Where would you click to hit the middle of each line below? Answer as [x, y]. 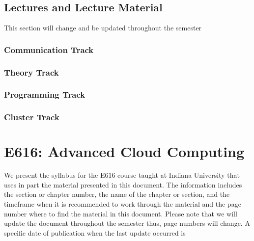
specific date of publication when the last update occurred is [95, 232]
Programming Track [45, 94]
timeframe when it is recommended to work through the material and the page [123, 204]
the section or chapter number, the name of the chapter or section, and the [117, 194]
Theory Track [31, 72]
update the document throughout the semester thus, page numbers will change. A [127, 223]
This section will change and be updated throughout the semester [103, 28]
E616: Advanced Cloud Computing [124, 151]
